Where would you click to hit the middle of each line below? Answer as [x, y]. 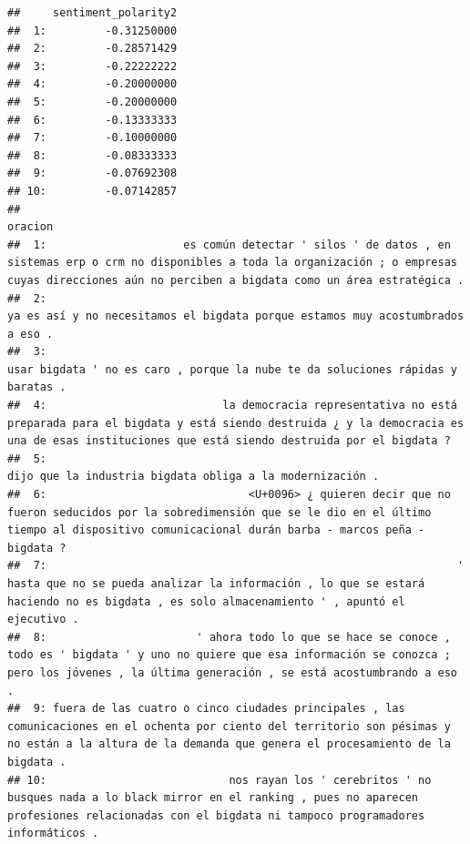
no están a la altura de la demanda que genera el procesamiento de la [229, 744]
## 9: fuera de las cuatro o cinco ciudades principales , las [206, 709]
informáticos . [53, 834]
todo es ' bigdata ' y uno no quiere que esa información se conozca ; [229, 655]
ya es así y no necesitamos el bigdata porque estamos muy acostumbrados [236, 316]
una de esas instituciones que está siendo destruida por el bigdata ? [229, 441]
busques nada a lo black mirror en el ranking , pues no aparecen [213, 798]
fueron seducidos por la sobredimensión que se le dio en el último [220, 512]
